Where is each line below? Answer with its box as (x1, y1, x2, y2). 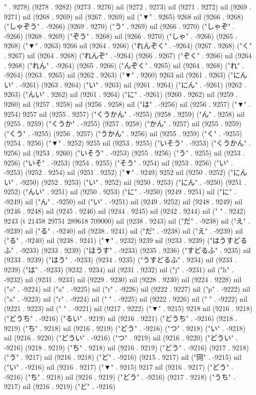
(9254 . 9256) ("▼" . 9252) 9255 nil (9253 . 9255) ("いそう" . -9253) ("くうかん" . (4, 138, 251, 148)
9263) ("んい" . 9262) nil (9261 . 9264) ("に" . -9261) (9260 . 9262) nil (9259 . (4, 89, 238, 99)
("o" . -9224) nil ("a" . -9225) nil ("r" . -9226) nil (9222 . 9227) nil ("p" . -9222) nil (4, 284, 251, 294)
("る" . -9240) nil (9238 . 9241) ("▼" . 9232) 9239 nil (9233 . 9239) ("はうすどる (4, 235, 248, 245)
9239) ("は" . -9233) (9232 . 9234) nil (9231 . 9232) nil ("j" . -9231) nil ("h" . (4, 264, 234, 275)
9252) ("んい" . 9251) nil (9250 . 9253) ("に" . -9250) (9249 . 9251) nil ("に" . (4, 186, 236, 197)
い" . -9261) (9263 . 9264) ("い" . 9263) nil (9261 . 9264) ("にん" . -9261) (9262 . (4, 79, 247, 89)
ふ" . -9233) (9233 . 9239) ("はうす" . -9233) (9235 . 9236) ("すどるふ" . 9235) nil (4, 244, 251, 255)
